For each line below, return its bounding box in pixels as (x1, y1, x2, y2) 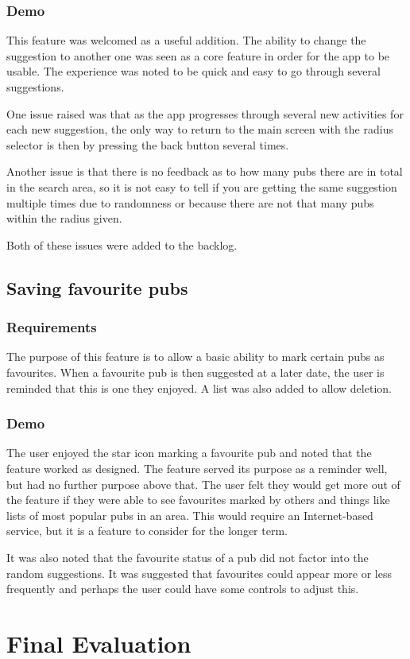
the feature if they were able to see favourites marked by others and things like (6, 491, 390, 508)
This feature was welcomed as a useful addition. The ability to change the (6, 32, 366, 48)
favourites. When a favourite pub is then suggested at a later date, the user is (6, 363, 385, 380)
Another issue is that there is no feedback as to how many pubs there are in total (6, 163, 403, 180)
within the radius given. (6, 210, 122, 227)
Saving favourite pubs (6, 275, 188, 300)
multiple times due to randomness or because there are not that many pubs (6, 194, 374, 211)
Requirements (6, 317, 97, 337)
